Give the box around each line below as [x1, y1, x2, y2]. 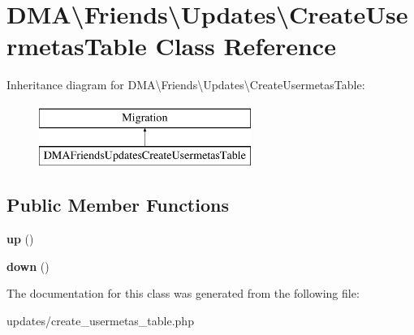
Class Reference [155, 29, 336, 62]
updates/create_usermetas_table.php [6, 312, 194, 329]
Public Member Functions [6, 192, 229, 217]
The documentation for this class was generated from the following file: [6, 285, 360, 302]
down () [6, 257, 50, 274]
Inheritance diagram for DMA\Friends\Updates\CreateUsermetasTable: [6, 76, 365, 93]
